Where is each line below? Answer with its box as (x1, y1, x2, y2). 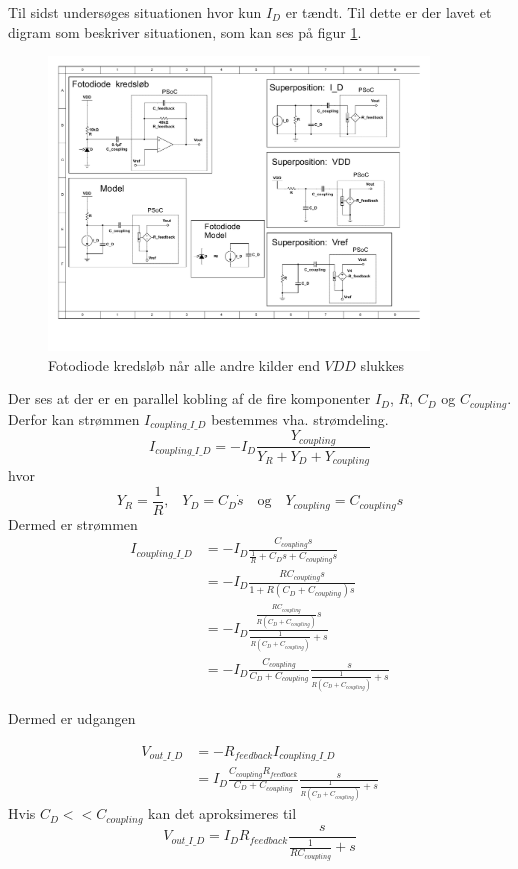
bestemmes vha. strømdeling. (211, 408, 389, 429)
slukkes (360, 354, 404, 375)
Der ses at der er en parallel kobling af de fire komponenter (8, 388, 371, 409)
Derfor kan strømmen (8, 408, 140, 429)
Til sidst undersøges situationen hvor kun (8, 2, 262, 22)
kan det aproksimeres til (148, 803, 297, 824)
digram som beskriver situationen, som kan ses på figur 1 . (8, 21, 362, 42)
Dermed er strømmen (8, 513, 138, 534)
